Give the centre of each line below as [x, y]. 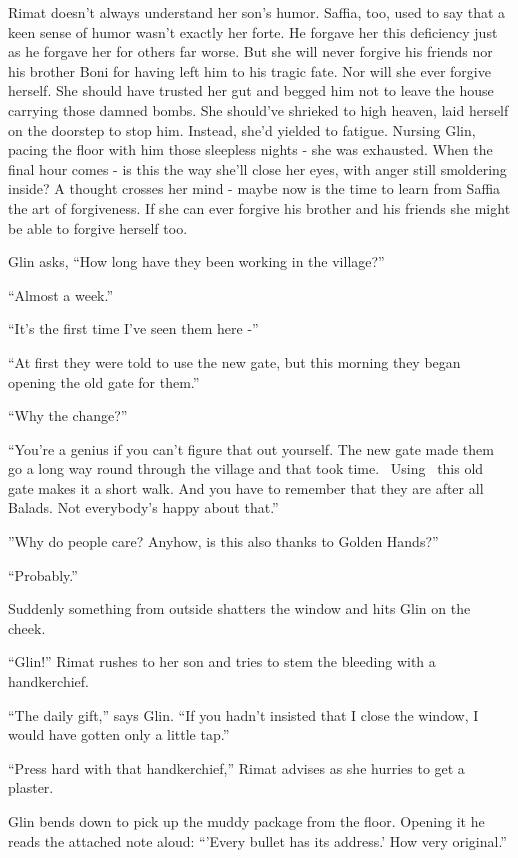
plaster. [31, 787]
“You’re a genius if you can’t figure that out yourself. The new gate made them [251, 448]
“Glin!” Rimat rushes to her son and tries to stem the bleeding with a [222, 661]
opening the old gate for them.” [104, 381]
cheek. [27, 627]
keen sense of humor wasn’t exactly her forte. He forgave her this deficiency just [253, 31]
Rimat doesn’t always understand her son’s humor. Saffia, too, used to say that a [257, 12]
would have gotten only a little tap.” [119, 734]
